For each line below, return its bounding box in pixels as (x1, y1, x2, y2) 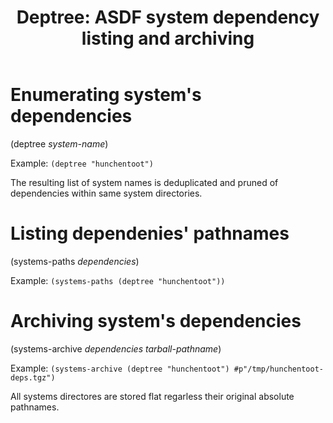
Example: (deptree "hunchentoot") (10, 157, 154, 169)
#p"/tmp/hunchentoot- (233, 364, 324, 374)
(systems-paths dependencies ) (10, 255, 140, 267)
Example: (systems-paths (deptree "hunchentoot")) (10, 274, 226, 286)
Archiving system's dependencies (10, 310, 302, 333)
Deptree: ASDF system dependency (16, 6, 320, 29)
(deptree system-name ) (10, 137, 109, 150)
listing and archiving (81, 27, 255, 50)
